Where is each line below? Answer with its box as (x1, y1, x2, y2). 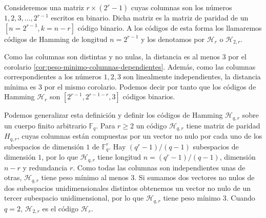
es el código (42, 203, 79, 213)
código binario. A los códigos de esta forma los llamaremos (77, 22, 262, 33)
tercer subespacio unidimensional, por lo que (4, 192, 144, 203)
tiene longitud (97, 151, 141, 162)
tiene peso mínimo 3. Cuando (163, 192, 255, 203)
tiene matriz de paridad (186, 120, 260, 130)
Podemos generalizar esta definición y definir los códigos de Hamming (4, 110, 223, 120)
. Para (96, 120, 115, 130)
